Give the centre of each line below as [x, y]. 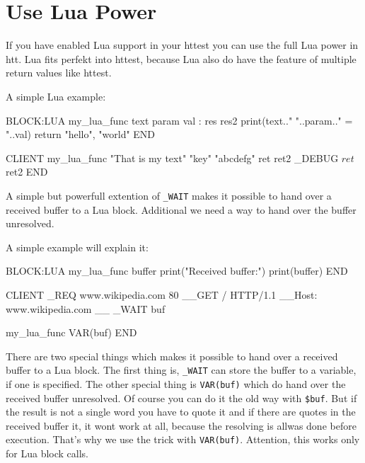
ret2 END [27, 172]
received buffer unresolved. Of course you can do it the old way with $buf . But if [181, 398]
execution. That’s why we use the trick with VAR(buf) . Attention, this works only [183, 439]
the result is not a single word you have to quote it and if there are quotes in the [181, 412]
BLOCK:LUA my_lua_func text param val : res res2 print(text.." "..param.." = [179, 120]
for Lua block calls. [47, 453]
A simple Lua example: [56, 96]
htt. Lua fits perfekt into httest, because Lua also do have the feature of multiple [181, 58]
